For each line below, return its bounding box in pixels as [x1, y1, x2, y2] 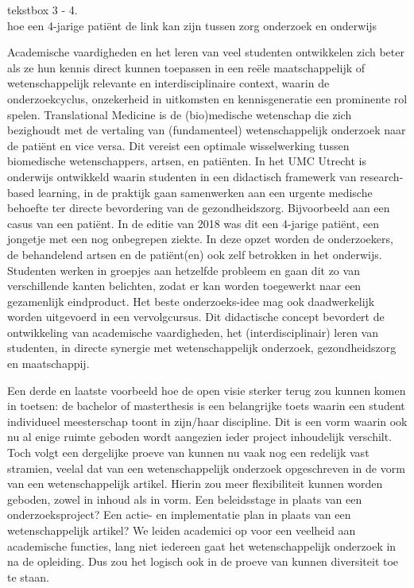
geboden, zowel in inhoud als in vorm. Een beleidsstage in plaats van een [7, 490, 362, 507]
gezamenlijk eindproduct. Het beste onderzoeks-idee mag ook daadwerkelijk [7, 292, 375, 309]
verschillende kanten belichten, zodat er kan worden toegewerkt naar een [7, 277, 362, 294]
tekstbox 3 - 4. [7, 2, 78, 17]
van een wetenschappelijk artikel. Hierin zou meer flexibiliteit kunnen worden [7, 475, 383, 492]
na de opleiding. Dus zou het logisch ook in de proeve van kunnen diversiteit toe [7, 553, 399, 570]
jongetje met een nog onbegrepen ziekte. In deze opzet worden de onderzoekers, [7, 230, 393, 247]
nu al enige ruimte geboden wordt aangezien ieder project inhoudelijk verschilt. [7, 428, 393, 445]
